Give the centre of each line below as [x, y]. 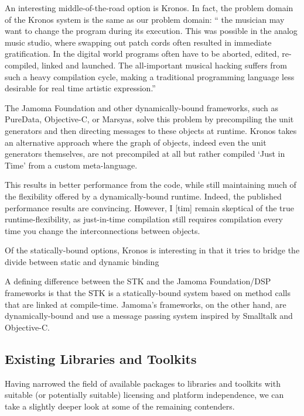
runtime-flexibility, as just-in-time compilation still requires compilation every [144, 219]
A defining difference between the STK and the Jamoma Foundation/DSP [138, 281]
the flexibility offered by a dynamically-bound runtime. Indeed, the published [143, 196]
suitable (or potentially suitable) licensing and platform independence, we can [144, 395]
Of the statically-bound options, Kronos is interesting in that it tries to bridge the [152, 250]
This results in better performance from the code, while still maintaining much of [151, 185]
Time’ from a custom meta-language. [71, 165]
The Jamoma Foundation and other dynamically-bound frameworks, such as [142, 107]
